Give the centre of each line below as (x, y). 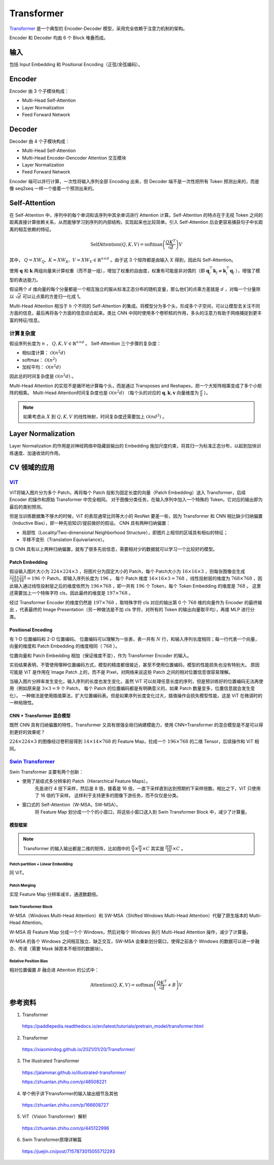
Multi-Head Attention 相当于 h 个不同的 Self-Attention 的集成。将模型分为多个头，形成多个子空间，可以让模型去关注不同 (135, 306)
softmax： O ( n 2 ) (39, 360)
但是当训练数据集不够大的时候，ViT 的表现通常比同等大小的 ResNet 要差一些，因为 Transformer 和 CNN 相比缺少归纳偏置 (136, 516)
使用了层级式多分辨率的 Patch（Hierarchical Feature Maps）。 (86, 781)
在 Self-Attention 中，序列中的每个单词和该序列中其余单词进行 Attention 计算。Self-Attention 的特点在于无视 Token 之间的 (136, 215)
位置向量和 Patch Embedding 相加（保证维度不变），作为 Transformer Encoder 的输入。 (100, 655)
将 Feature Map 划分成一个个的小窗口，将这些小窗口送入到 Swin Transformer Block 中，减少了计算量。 (142, 812)
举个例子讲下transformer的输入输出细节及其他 (70, 1093)
